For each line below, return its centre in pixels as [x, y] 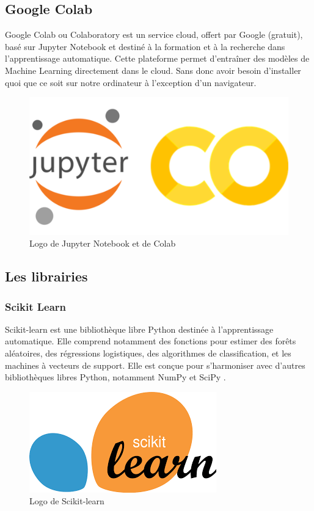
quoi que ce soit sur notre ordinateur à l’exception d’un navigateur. [131, 82]
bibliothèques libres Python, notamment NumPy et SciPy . [115, 377]
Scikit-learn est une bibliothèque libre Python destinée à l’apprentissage [139, 329]
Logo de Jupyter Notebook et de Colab [103, 243]
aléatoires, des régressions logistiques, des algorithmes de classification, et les [148, 353]
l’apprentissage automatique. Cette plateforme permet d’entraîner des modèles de [157, 58]
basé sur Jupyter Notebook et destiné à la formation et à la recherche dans [145, 46]
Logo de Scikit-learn [67, 501]
